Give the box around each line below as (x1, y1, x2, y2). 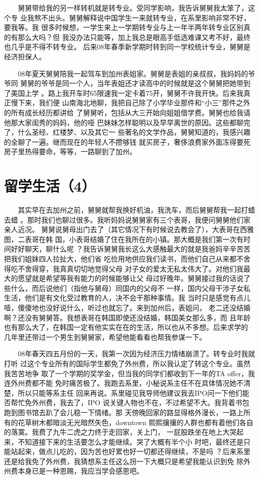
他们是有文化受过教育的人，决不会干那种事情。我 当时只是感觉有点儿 (24, 292, 251, 303)
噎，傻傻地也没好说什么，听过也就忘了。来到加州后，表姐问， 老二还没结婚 (4, 302, 251, 312)
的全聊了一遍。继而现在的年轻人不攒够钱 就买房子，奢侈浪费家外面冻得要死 (4, 136, 251, 147)
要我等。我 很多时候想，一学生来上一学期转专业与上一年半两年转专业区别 (4, 22, 244, 32)
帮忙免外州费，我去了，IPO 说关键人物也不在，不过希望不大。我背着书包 (10, 397, 250, 408)
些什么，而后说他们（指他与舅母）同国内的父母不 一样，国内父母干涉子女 (4, 282, 244, 293)
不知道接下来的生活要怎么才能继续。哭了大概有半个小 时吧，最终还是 (17, 436, 244, 447)
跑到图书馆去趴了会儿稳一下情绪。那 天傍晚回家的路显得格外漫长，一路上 (4, 407, 244, 417)
